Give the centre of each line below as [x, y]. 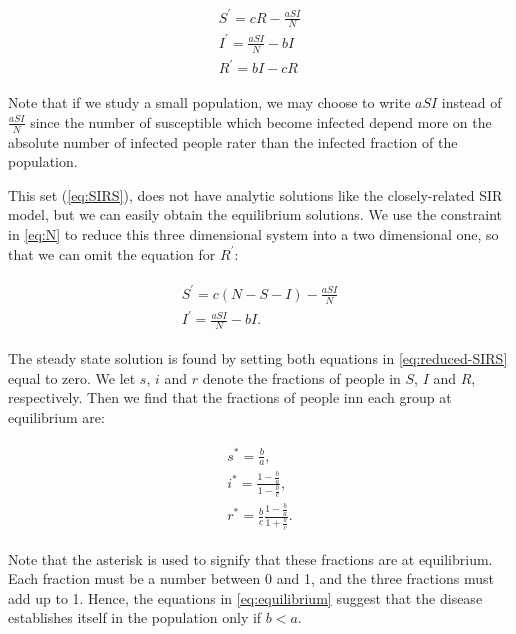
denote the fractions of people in [301, 377]
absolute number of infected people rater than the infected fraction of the [233, 141]
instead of [471, 102]
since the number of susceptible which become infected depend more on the [261, 121]
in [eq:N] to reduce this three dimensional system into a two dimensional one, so [253, 234]
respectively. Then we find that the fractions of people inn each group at [230, 397]
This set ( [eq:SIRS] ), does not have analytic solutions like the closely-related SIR [255, 194]
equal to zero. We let [72, 377]
